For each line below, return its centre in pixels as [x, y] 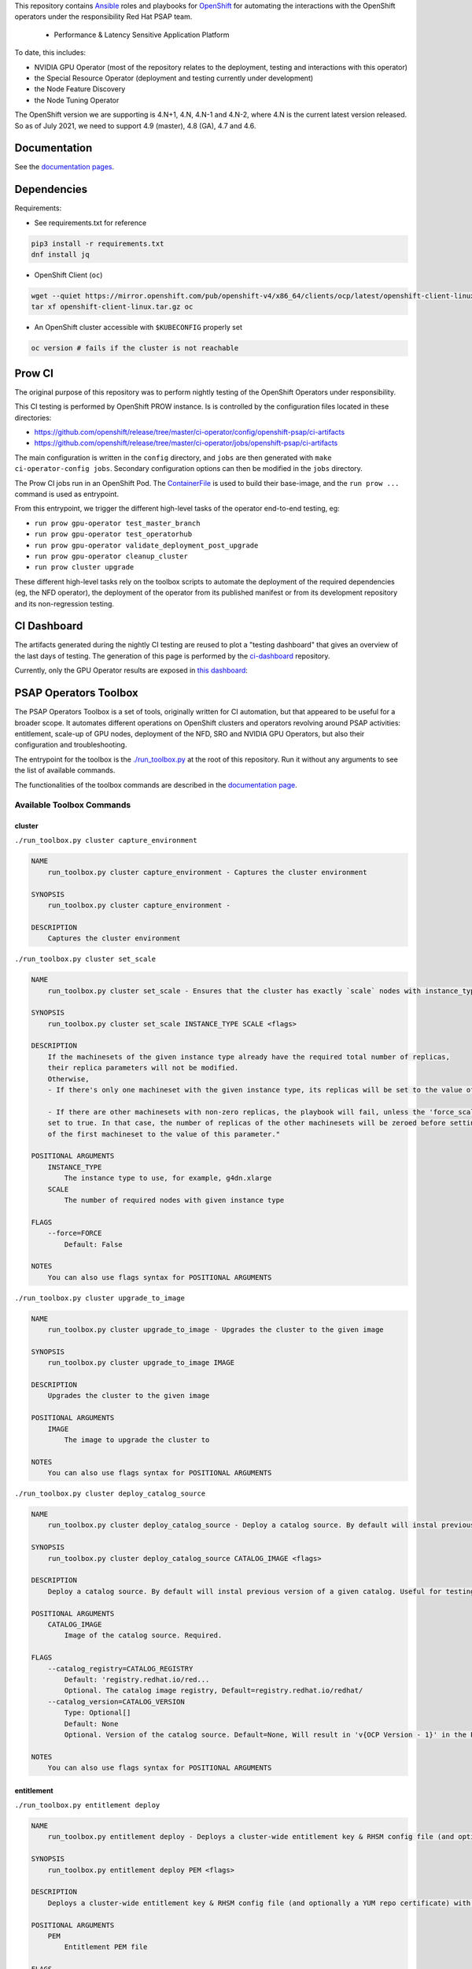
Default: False [94, 1244]
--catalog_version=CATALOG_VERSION [116, 1702]
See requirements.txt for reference [90, 222]
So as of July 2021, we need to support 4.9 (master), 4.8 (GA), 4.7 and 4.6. [135, 125]
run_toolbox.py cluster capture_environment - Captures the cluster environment [207, 872]
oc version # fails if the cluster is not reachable [135, 348]
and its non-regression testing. [64, 603]
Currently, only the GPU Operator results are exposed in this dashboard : [131, 670]
